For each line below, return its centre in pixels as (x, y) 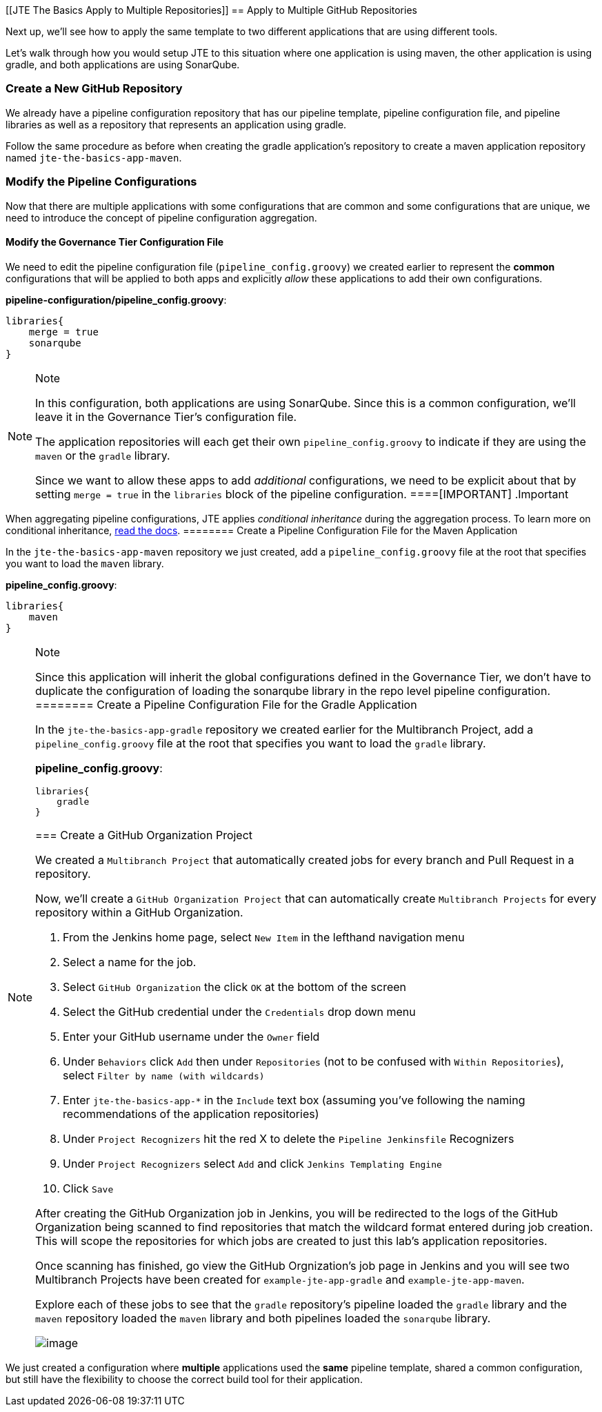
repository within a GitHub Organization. (139, 912)
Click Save (88, 1188)
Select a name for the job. (130, 962)
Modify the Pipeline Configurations (101, 182)
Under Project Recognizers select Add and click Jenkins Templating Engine (252, 1163)
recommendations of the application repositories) (191, 1114)
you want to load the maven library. (85, 563)
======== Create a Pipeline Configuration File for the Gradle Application (226, 704)
